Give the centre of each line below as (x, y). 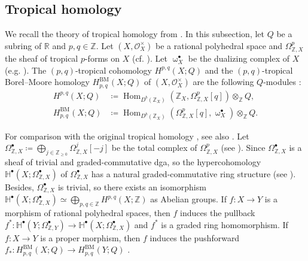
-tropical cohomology (113, 70)
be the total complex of (154, 148)
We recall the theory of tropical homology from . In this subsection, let (135, 34)
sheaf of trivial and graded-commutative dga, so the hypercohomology (133, 162)
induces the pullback (218, 213)
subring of (23, 45)
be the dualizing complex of (239, 58)
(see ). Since (243, 148)
